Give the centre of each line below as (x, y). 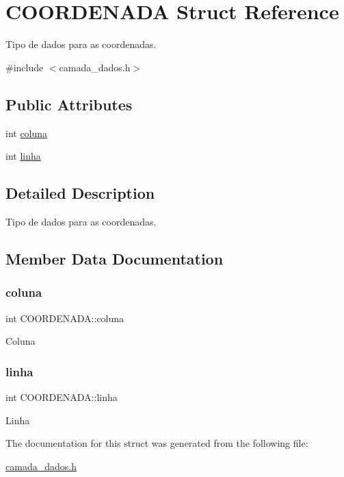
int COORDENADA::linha (62, 396)
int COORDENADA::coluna (65, 318)
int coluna (27, 133)
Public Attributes (69, 104)
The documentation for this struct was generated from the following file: (157, 443)
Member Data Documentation (115, 258)
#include (25, 67)
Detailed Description (80, 193)
